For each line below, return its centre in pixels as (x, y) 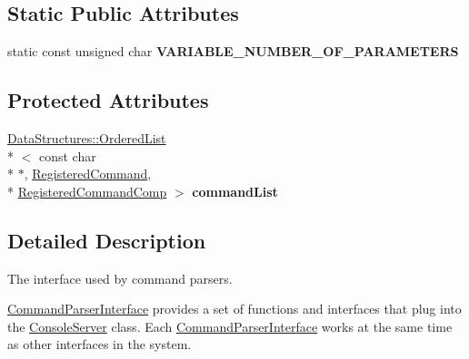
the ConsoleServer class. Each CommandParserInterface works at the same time (230, 326)
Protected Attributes (108, 100)
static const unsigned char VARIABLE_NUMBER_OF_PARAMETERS (233, 51)
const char (67, 155)
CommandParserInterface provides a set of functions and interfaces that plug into (234, 309)
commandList (235, 191)
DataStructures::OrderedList (87, 138)
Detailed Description (107, 240)
